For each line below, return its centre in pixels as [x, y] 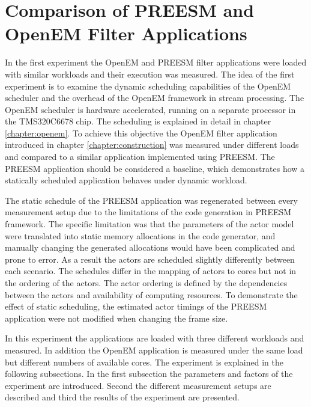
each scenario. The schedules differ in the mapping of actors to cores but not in [151, 271]
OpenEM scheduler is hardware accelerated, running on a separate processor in [150, 109]
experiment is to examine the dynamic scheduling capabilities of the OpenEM [148, 86]
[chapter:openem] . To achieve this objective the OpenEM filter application [141, 133]
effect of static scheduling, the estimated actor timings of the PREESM [136, 306]
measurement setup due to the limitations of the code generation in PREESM [148, 212]
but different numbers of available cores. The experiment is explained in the [144, 362]
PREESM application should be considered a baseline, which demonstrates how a [155, 168]
